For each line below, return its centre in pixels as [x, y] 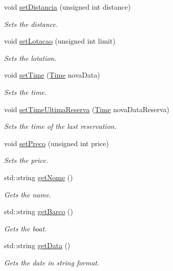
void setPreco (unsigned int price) [56, 143]
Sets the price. [26, 160]
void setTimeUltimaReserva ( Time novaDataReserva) [87, 109]
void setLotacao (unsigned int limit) [60, 41]
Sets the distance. [31, 24]
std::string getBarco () [39, 211]
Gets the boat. [26, 228]
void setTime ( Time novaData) [52, 75]
